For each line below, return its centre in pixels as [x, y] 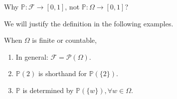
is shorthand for [62, 73]
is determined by [48, 90]
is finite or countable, [64, 40]
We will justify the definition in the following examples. [89, 23]
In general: [32, 56]
